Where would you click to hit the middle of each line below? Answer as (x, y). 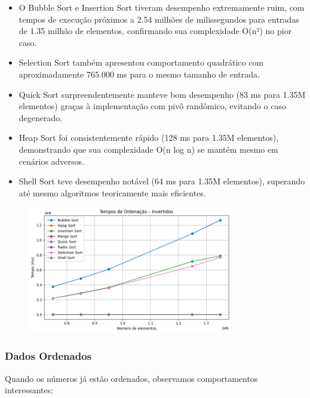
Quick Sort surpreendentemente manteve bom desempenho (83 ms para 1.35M (162, 94)
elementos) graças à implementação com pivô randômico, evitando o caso (152, 106)
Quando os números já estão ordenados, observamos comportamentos (131, 378)
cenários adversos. (51, 161)
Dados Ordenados (48, 356)
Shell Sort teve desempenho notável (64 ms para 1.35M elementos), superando (162, 181)
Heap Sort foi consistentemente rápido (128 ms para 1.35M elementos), (149, 138)
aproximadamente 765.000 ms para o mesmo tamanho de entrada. (139, 74)
